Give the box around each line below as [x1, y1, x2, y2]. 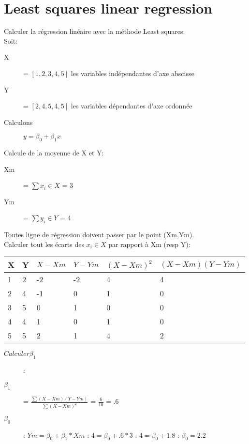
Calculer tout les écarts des [4, 239, 84, 249]
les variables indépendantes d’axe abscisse [71, 68, 194, 78]
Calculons [4, 117, 33, 127]
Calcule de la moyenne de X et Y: [4, 148, 104, 158]
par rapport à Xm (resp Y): [108, 239, 190, 249]
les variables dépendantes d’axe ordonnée [71, 101, 192, 111]
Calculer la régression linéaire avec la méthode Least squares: [4, 26, 185, 36]
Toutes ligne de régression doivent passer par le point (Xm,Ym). [4, 230, 194, 240]
